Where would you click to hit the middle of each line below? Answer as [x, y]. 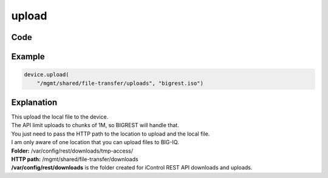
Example [28, 57]
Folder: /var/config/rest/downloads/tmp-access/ [72, 151]
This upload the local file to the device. [60, 117]
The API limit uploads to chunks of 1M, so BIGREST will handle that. [95, 125]
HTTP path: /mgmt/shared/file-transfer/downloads [75, 159]
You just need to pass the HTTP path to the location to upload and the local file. [111, 134]
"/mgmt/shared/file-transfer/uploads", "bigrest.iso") [120, 83]
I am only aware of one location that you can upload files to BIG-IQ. [95, 142]
